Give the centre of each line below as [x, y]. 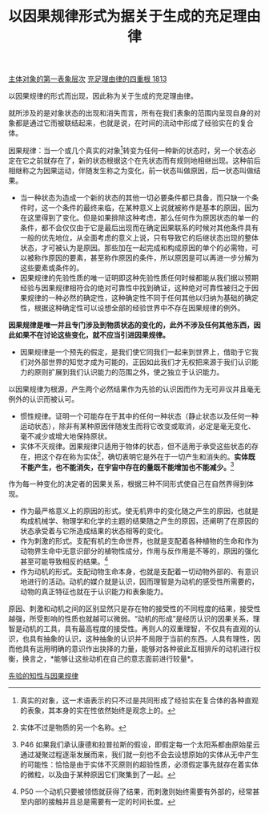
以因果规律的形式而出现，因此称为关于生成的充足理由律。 [103, 96]
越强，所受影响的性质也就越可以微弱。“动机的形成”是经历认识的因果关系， [131, 618]
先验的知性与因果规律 [43, 675]
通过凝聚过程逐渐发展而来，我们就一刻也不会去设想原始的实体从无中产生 [139, 754]
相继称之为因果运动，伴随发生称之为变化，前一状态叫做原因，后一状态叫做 [131, 170]
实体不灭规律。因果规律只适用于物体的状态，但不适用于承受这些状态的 [136, 446]
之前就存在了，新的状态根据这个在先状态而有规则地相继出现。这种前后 [145, 160]
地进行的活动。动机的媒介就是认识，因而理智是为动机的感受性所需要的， [139, 581]
